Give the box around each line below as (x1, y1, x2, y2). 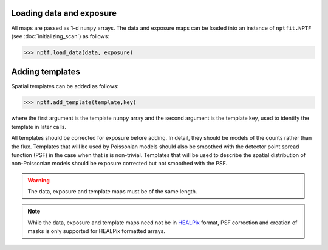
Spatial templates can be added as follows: (11, 83, 119, 90)
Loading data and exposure (11, 8, 117, 18)
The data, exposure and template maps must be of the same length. (27, 188, 197, 195)
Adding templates (11, 67, 80, 77)
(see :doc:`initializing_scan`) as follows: (11, 32, 109, 40)
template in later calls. (11, 123, 67, 130)
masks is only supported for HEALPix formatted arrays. (27, 227, 165, 235)
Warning (27, 176, 50, 184)
